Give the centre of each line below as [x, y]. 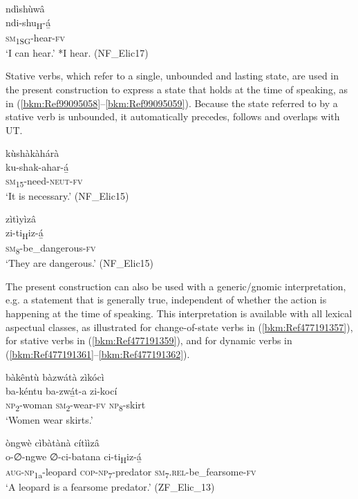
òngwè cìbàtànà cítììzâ [53, 443]
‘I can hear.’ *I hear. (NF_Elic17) [77, 52]
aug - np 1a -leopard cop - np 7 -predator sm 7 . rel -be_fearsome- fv [131, 472]
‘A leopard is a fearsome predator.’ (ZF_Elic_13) [110, 487]
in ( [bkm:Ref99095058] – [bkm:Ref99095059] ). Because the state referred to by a [172, 103]
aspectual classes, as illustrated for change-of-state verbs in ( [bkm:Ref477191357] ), [179, 327]
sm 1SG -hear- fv [36, 38]
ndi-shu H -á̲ [28, 23]
